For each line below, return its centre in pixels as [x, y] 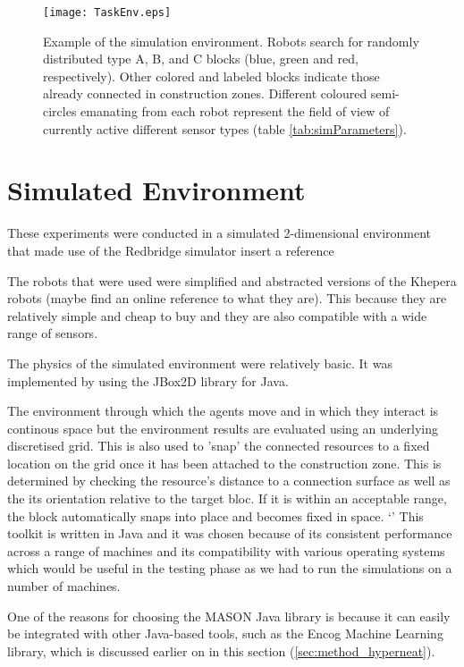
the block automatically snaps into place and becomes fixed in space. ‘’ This [215, 515]
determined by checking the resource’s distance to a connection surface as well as [229, 481]
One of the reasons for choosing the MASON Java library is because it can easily [229, 616]
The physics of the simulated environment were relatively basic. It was [200, 363]
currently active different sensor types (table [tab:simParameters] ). [225, 128]
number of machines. [64, 586]
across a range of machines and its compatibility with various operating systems [226, 550]
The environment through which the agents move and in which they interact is [223, 411]
